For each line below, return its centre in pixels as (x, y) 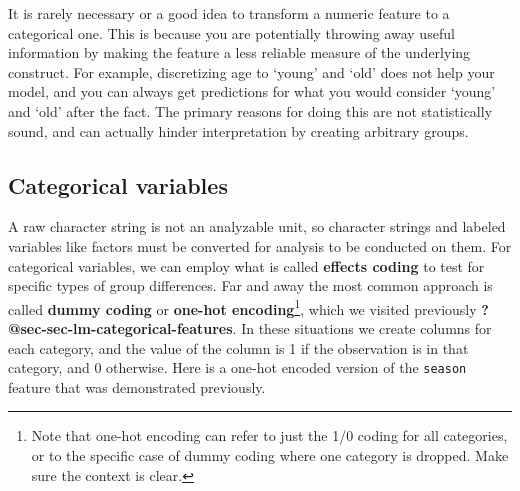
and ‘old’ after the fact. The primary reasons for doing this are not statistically (250, 110)
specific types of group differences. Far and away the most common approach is (250, 285)
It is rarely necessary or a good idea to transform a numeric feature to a (229, 13)
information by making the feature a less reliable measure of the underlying (239, 52)
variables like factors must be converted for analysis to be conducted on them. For (260, 245)
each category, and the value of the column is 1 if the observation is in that (238, 347)
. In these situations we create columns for (362, 327)
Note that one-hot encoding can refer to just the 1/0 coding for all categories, (269, 435)
